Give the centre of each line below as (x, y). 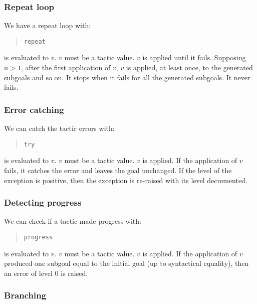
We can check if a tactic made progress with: (73, 221)
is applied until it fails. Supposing (194, 57)
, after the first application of (66, 67)
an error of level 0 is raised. (46, 273)
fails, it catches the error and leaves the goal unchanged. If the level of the (118, 170)
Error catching (34, 109)
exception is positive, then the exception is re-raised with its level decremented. (126, 180)
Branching (25, 295)
